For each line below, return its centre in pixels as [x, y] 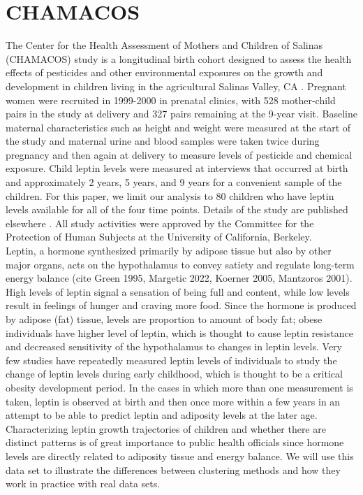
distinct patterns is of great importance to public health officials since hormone [175, 442]
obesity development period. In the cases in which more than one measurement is [179, 387]
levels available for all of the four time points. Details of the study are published [177, 209]
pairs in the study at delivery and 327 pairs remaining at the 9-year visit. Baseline [181, 114]
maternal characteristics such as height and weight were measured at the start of [178, 127]
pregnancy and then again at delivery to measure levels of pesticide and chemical [179, 154]
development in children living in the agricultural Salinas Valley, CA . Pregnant [176, 86]
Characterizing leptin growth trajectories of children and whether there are [166, 428]
